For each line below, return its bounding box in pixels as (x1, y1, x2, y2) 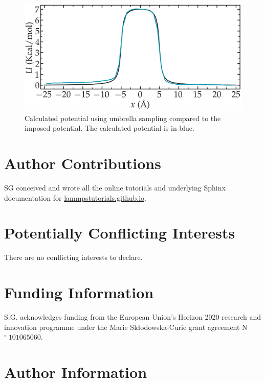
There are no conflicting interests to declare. (4, 252, 143, 262)
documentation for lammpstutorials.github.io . (4, 192, 146, 203)
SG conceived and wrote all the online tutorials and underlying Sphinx (4, 182, 226, 193)
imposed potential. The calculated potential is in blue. (25, 123, 194, 133)
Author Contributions (4, 153, 161, 174)
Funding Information (4, 282, 154, 303)
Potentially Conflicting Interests (4, 222, 235, 243)
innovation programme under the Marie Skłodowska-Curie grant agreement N (4, 321, 248, 332)
